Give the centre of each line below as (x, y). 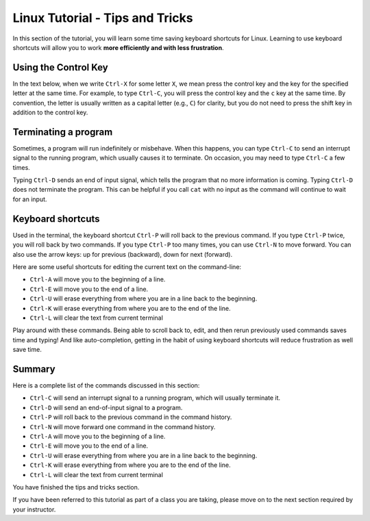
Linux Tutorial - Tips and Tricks (103, 18)
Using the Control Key (61, 67)
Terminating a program (63, 132)
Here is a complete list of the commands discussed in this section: (106, 385)
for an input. (30, 199)
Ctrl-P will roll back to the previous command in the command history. (131, 417)
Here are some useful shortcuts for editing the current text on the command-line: (127, 266)
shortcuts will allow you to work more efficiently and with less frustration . (118, 47)
